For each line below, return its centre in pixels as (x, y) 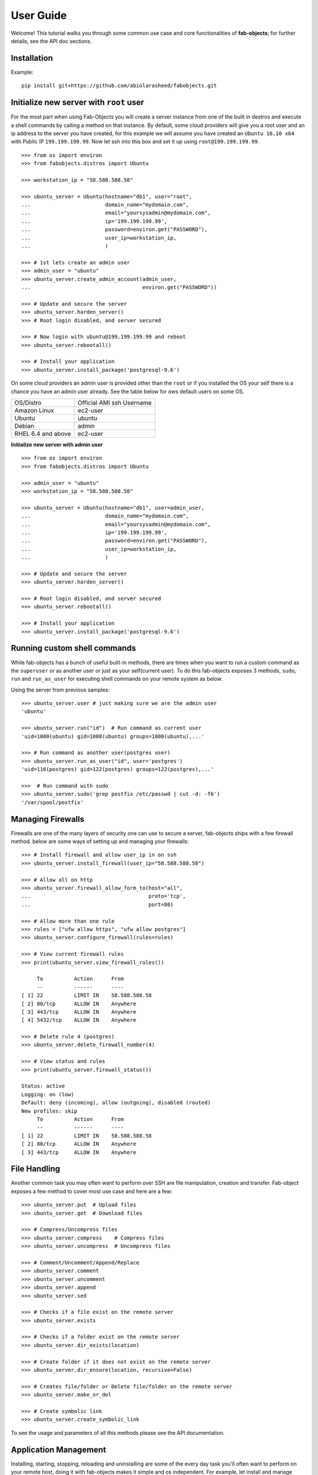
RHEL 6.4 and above (43, 434)
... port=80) (97, 904)
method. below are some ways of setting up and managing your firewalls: (100, 841)
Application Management (58, 1449)
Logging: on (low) (48, 1094)
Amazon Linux (34, 411)
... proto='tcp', (104, 896)
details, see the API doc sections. (51, 41)
